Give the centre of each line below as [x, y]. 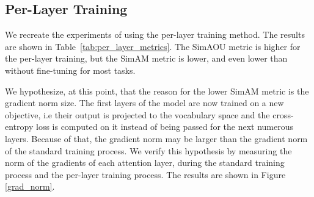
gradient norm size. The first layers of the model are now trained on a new [144, 103]
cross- [283, 114]
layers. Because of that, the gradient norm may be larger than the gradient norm [156, 138]
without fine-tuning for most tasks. [70, 70]
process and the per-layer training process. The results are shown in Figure [145, 174]
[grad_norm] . [30, 186]
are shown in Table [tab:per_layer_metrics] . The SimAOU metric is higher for [153, 46]
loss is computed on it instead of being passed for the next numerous [164, 127]
